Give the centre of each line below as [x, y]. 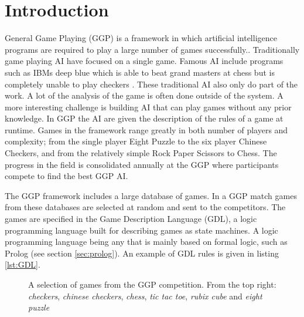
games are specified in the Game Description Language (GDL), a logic [131, 219]
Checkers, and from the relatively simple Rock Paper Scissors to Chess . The [141, 153]
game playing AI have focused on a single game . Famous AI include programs [144, 61]
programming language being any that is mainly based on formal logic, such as [146, 242]
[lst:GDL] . [23, 264]
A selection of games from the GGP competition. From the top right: [152, 284]
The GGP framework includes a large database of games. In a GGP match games [151, 195]
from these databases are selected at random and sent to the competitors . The [145, 207]
